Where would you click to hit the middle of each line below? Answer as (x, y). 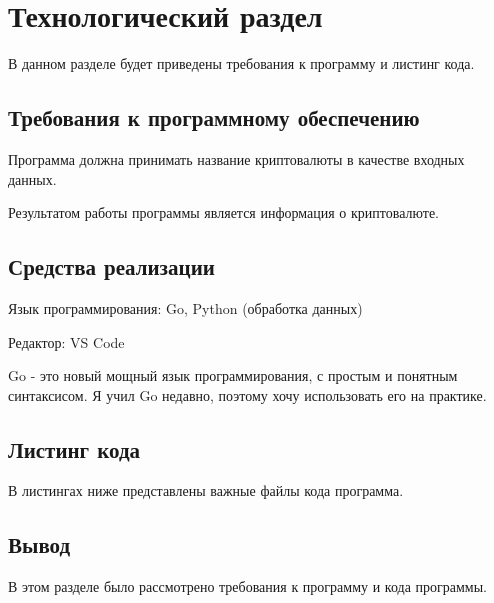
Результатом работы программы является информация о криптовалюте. (223, 212)
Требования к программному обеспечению (214, 117)
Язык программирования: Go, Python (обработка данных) (185, 307)
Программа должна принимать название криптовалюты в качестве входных (236, 158)
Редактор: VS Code (66, 341)
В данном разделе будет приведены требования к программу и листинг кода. (241, 63)
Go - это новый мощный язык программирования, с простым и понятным (233, 375)
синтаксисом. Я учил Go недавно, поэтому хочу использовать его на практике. (247, 394)
